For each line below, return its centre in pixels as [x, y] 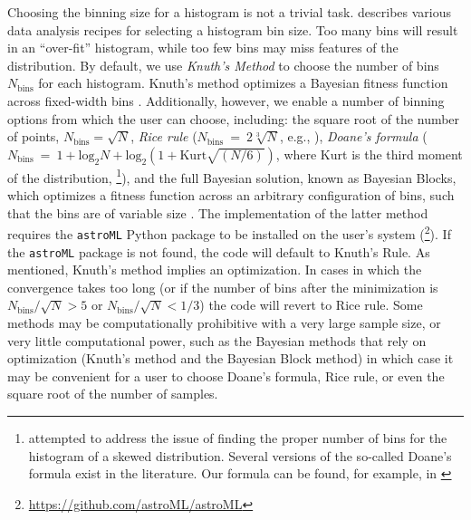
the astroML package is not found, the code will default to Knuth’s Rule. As [219, 251]
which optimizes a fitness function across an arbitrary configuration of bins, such [231, 195]
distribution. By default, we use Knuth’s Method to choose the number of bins [223, 65]
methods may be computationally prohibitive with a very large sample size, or [224, 322]
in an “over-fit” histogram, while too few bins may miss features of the [203, 48]
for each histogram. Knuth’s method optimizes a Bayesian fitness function [243, 83]
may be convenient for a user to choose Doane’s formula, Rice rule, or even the [226, 376]
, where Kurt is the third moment [369, 154]
